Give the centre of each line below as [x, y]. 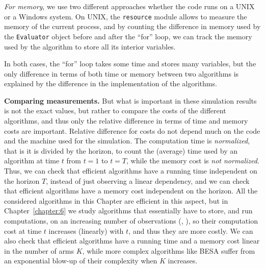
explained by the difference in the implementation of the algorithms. [111, 83]
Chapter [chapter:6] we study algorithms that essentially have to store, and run [128, 211]
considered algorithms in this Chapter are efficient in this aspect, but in [116, 200]
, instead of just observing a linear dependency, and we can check [148, 180]
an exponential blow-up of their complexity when [81, 261]
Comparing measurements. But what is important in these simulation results [130, 100]
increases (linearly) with [86, 230]
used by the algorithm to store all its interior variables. [90, 46]
